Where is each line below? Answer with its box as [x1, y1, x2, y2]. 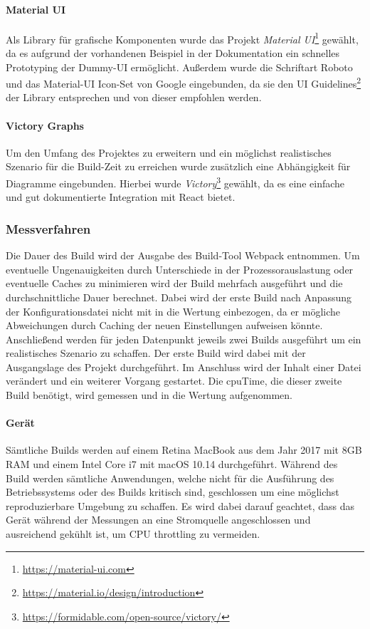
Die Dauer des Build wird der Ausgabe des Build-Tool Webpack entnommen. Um [6, 248, 360, 263]
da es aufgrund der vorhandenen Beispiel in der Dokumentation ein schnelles [6, 46, 340, 61]
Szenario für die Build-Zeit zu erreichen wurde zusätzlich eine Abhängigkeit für [6, 159, 351, 174]
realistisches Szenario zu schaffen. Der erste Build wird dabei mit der [6, 345, 306, 360]
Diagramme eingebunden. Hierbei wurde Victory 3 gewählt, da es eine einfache [6, 174, 345, 190]
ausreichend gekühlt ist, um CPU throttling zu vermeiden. [6, 526, 260, 541]
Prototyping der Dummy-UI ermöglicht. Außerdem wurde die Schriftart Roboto [6, 59, 353, 74]
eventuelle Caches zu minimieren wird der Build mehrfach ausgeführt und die [6, 276, 343, 291]
